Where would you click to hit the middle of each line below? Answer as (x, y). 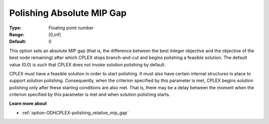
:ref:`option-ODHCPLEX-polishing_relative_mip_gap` (75, 113)
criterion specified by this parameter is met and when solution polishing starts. (90, 95)
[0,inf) (55, 34)
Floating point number (71, 28)
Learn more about (28, 104)
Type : (15, 28)
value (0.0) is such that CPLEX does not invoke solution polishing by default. (87, 64)
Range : (17, 34)
